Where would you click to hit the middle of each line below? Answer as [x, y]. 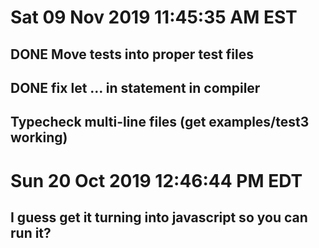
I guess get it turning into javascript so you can [159, 217]
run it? [31, 232]
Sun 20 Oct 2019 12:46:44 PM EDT [156, 180]
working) [39, 137]
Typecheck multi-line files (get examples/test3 [160, 122]
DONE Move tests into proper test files [132, 54]
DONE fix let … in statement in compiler [135, 87]
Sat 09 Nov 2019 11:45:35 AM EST [154, 17]
